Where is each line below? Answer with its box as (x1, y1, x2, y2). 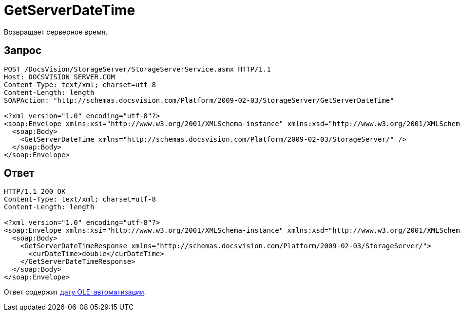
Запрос (4, 44, 42, 57)
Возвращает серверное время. (4, 27, 108, 36)
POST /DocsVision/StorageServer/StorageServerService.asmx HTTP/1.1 (4, 65, 271, 73)
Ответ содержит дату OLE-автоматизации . (4, 288, 146, 296)
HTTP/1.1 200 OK (4, 187, 66, 196)
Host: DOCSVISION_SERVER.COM (4, 73, 115, 81)
